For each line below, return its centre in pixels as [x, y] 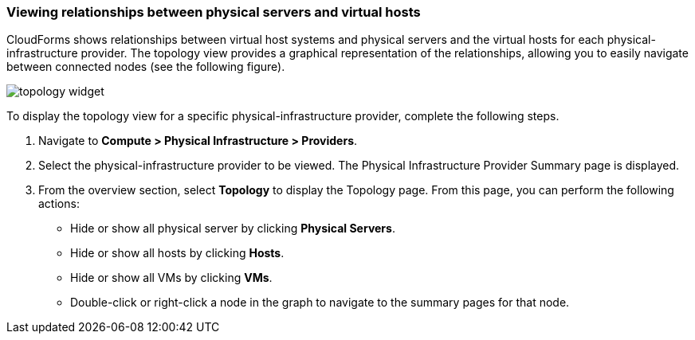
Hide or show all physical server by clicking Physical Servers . [233, 229]
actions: [59, 204]
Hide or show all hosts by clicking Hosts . [177, 253]
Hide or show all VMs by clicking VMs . [171, 278]
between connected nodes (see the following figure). [146, 67]
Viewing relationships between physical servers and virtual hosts [214, 12]
